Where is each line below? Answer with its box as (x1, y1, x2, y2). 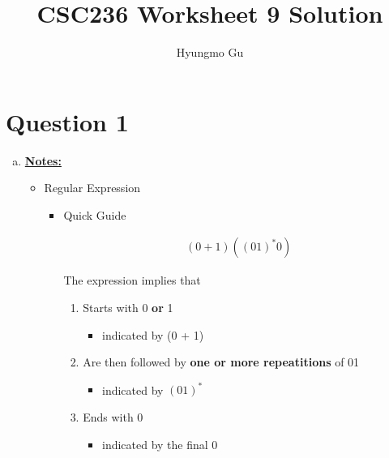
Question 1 (6, 105, 129, 138)
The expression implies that (63, 272, 201, 289)
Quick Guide (63, 206, 126, 223)
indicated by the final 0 (101, 435, 218, 452)
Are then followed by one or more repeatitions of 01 (83, 353, 360, 370)
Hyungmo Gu (176, 44, 244, 61)
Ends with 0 (83, 408, 143, 425)
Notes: (24, 152, 62, 169)
